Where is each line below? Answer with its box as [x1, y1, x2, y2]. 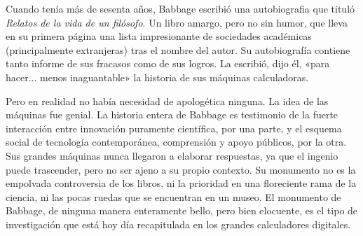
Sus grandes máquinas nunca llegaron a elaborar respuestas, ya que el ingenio [6, 148, 338, 162]
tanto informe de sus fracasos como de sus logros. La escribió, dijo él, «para [6, 56, 330, 71]
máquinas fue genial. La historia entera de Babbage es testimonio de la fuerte [6, 107, 338, 122]
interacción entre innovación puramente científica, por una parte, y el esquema [6, 120, 342, 135]
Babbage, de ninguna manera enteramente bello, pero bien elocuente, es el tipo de [6, 203, 358, 218]
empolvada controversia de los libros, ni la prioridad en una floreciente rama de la [6, 176, 357, 190]
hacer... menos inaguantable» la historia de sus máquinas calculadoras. [6, 69, 309, 84]
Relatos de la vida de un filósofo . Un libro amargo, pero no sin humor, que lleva [6, 15, 348, 29]
